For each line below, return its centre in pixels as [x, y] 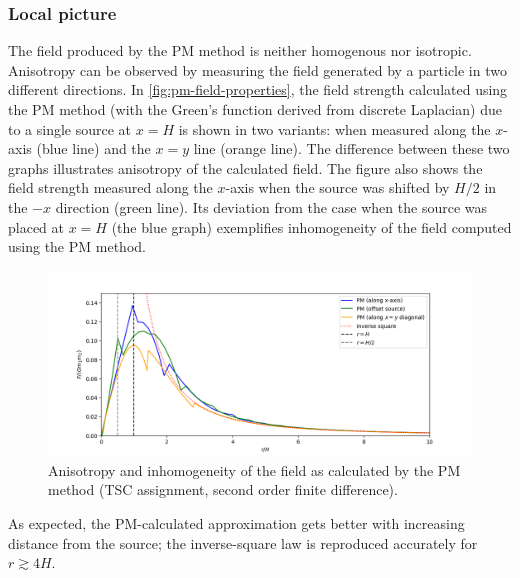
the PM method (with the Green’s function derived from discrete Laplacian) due [255, 109]
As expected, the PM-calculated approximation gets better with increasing [236, 523]
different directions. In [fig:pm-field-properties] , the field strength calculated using [258, 89]
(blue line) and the [93, 148]
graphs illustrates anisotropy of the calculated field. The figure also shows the [245, 167]
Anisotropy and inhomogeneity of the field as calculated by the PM [254, 469]
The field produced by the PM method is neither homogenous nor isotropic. [240, 50]
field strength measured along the [110, 187]
